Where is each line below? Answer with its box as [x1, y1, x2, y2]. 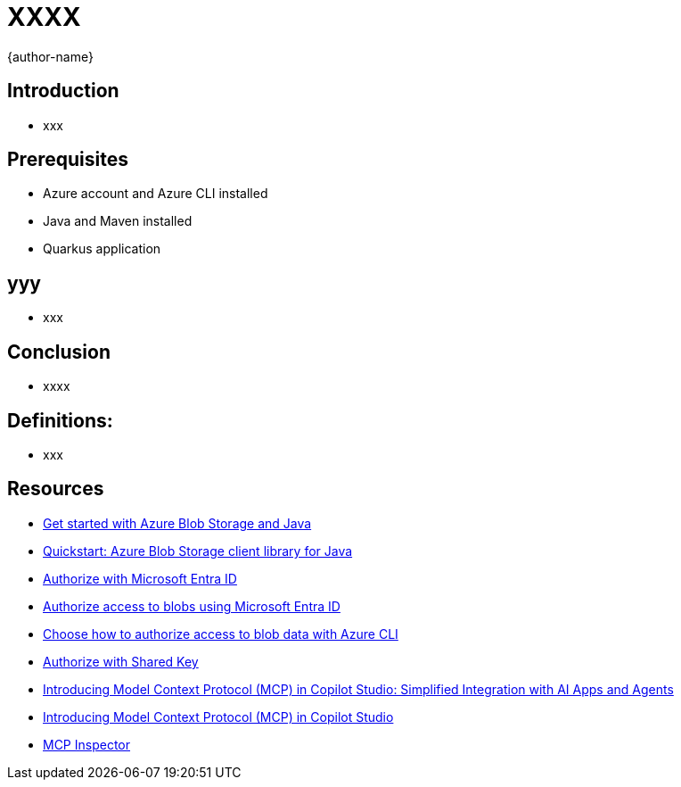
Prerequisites [7, 148, 128, 171]
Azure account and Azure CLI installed [43, 186, 268, 202]
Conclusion [7, 340, 111, 363]
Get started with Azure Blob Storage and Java [43, 515, 312, 531]
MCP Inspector [43, 736, 131, 752]
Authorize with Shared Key [43, 653, 199, 669]
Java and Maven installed [43, 213, 193, 229]
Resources [7, 477, 104, 501]
